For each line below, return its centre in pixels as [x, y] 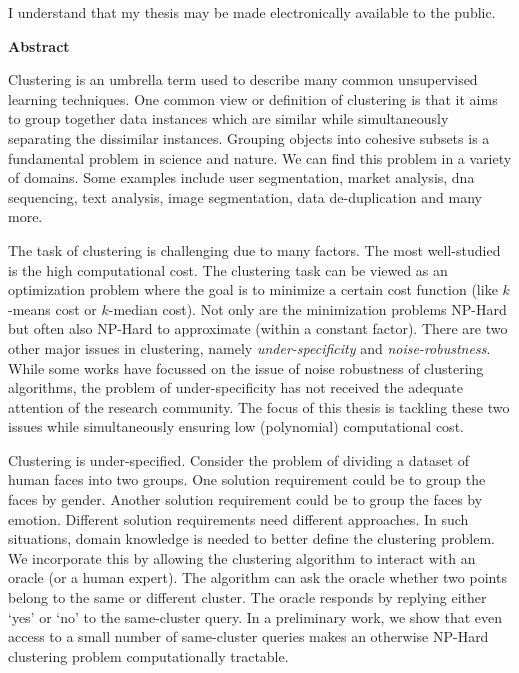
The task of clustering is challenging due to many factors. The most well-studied [254, 249]
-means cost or [52, 308]
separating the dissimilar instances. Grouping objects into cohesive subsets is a [249, 137]
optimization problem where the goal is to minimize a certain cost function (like [253, 289]
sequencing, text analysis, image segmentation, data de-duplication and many [245, 196]
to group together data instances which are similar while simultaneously [228, 118]
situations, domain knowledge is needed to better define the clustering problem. [251, 538]
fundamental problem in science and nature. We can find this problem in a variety [260, 157]
